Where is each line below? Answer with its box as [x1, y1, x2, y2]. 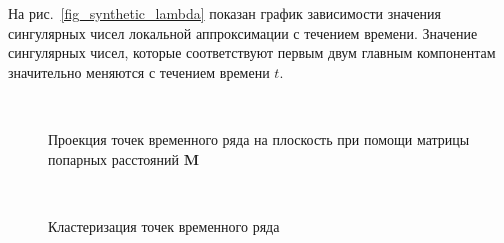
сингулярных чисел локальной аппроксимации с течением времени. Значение [8, 22, 478, 43]
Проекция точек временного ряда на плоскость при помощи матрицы [48, 128, 470, 149]
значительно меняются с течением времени [8, 61, 270, 82]
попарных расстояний [48, 148, 179, 169]
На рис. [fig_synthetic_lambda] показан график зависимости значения [8, 3, 442, 23]
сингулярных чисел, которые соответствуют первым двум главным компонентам [8, 42, 496, 63]
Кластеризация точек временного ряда [48, 215, 280, 236]
